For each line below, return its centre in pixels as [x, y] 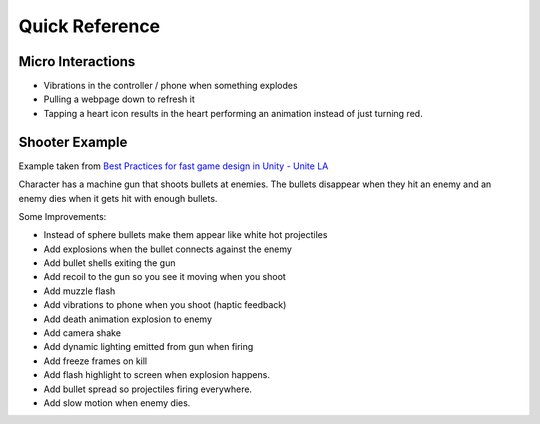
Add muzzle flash [79, 291]
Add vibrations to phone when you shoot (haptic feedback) [165, 305]
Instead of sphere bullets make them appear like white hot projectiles [185, 235]
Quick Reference [89, 26]
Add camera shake [82, 333]
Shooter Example [73, 141]
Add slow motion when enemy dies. [117, 403]
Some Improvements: [62, 216]
